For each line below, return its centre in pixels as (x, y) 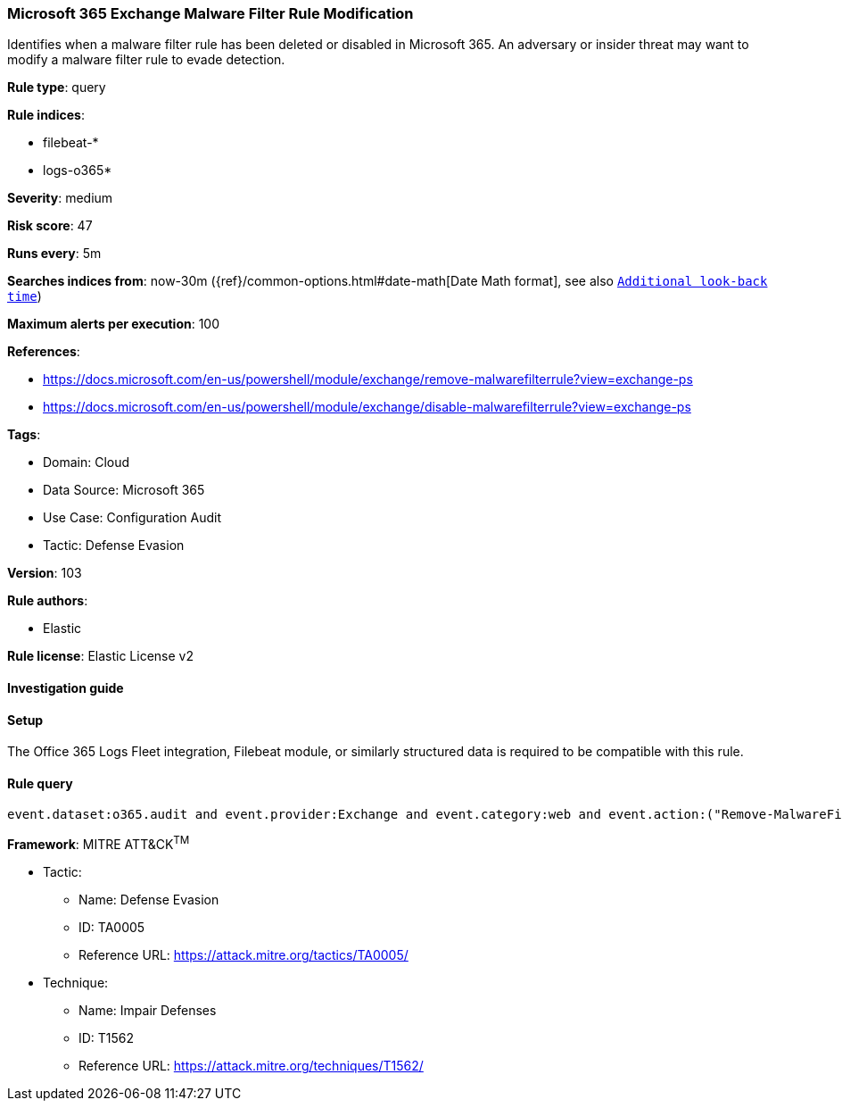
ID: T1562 (107, 1038)
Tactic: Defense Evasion (114, 546)
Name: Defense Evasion (149, 900)
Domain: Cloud (87, 462)
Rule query (40, 783)
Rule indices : (46, 115)
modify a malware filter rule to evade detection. (146, 60)
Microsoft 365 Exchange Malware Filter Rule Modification (210, 13)
